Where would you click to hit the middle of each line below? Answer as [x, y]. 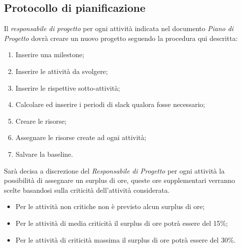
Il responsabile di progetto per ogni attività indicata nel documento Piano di [119, 28]
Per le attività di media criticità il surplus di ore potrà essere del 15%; [122, 223]
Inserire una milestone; [50, 54]
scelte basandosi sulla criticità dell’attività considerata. [87, 190]
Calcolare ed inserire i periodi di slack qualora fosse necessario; [110, 104]
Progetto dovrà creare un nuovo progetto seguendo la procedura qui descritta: [121, 38]
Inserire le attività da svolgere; [62, 71]
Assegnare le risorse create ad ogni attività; [81, 137]
